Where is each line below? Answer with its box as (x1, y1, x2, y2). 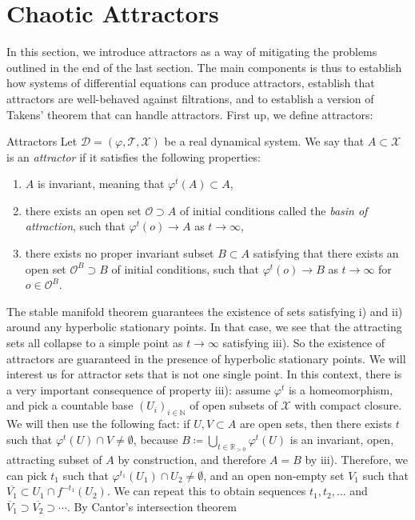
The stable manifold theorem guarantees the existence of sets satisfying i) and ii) (6, 302, 403, 319)
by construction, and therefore (118, 451, 266, 467)
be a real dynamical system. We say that (164, 133, 365, 150)
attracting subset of (6, 451, 102, 467)
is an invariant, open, (289, 430, 394, 447)
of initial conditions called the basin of (179, 202, 368, 218)
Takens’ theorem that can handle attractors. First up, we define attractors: (6, 106, 373, 122)
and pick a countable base (6, 397, 134, 414)
